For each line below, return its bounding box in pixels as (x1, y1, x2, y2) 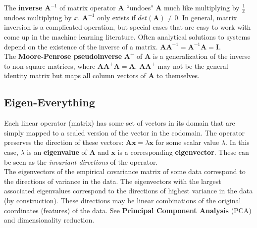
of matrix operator (59, 2, 116, 12)
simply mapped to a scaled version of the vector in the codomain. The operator (4, 127, 245, 137)
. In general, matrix (178, 12, 237, 22)
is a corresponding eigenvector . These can (117, 146, 249, 157)
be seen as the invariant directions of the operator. (4, 156, 158, 167)
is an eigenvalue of (27, 146, 87, 157)
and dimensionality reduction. (4, 215, 95, 225)
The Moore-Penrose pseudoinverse (4, 51, 122, 61)
